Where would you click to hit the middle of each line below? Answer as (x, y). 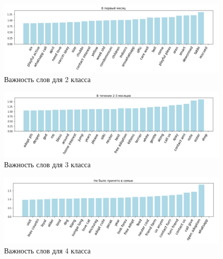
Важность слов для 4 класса (47, 250)
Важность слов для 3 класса (47, 164)
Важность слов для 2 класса (47, 79)
